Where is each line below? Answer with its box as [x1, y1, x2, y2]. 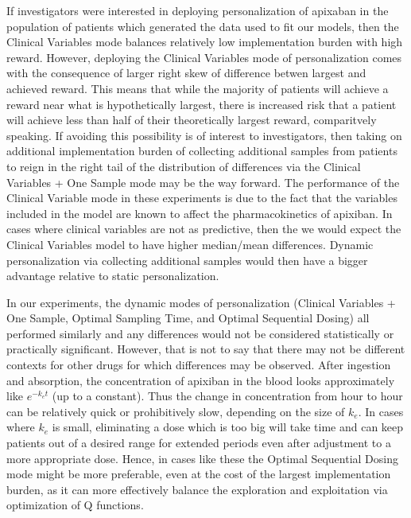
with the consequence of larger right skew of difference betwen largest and [6, 64, 366, 81]
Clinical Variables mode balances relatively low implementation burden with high [6, 33, 403, 50]
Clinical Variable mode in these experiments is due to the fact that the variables [6, 189, 397, 206]
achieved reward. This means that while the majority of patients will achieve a [6, 80, 389, 96]
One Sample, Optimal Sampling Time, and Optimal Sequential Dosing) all [6, 310, 370, 326]
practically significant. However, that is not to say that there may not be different [6, 341, 405, 357]
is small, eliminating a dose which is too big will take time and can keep [52, 419, 404, 435]
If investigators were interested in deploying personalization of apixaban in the [6, 2, 389, 18]
